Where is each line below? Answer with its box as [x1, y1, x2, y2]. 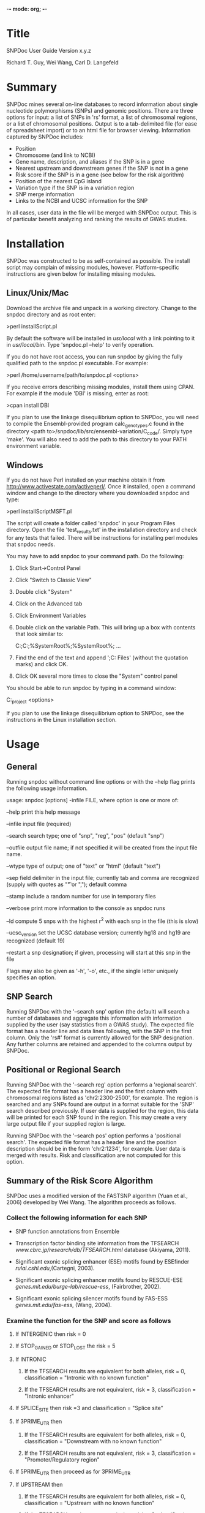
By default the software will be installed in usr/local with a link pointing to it [6, 334, 195, 342]
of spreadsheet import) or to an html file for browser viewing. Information [6, 126, 191, 134]
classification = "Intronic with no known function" [24, 1374, 149, 1381]
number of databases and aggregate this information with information [6, 1014, 182, 1022]
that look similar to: [15, 630, 64, 637]
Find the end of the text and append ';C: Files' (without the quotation [15, 654, 188, 661]
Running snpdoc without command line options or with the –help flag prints [6, 778, 196, 785]
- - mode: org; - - [6, 6, 48, 12]
